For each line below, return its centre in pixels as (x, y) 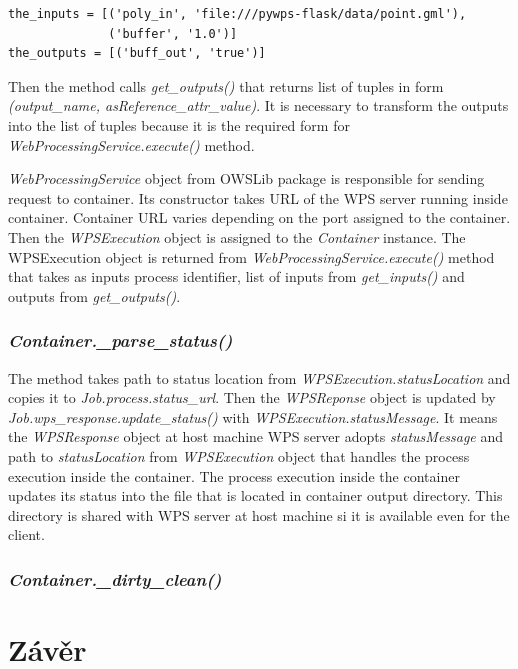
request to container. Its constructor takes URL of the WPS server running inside (258, 197)
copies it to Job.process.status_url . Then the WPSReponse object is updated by (252, 397)
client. (26, 534)
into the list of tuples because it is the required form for (179, 124)
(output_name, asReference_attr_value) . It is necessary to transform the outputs (258, 105)
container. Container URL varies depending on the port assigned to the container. (259, 217)
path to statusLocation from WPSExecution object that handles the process (239, 455)
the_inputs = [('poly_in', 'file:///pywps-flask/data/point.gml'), (237, 14)
